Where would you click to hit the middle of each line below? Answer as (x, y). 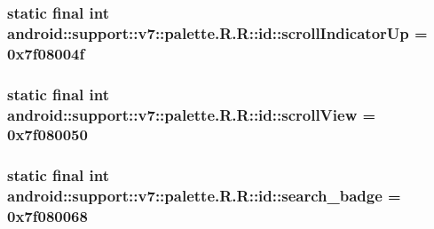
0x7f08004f (46, 53)
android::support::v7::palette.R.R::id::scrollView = (192, 114)
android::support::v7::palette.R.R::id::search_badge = (204, 196)
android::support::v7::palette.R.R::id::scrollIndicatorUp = (217, 32)
